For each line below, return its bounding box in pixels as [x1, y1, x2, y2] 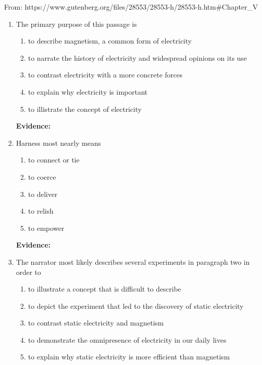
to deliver [28, 188, 58, 199]
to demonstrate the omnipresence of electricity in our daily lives [28, 334, 227, 345]
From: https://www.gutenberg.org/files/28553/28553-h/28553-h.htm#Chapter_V [4, 2, 258, 12]
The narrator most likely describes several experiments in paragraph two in [16, 256, 250, 267]
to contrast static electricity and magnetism [28, 317, 164, 328]
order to [16, 266, 41, 277]
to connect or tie [28, 154, 80, 165]
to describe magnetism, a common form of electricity [28, 35, 192, 46]
